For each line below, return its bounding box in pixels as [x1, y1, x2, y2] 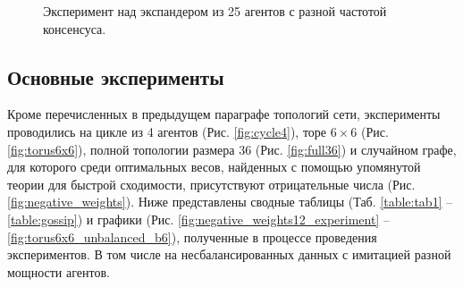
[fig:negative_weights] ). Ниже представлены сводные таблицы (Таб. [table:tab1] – [7, 192, 453, 211]
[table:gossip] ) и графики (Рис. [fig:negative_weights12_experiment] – [7, 209, 390, 228]
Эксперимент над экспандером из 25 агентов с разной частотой [43, 2, 387, 20]
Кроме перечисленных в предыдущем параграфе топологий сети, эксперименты [7, 105, 441, 123]
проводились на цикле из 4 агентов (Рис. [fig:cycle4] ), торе [7, 122, 327, 140]
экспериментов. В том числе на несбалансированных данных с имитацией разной [7, 245, 451, 264]
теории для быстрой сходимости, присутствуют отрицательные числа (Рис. [7, 174, 416, 193]
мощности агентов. [7, 262, 110, 281]
